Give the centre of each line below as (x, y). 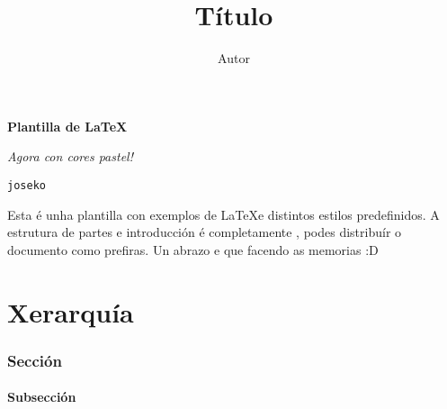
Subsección (42, 397)
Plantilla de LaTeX (67, 126)
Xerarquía (71, 311)
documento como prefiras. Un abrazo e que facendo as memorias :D (193, 249)
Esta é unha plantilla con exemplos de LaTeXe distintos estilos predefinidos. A (223, 214)
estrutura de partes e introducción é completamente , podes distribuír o (205, 232)
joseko (27, 185)
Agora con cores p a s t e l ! (71, 156)
